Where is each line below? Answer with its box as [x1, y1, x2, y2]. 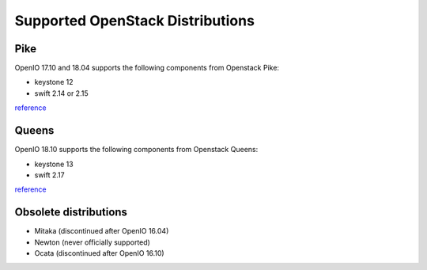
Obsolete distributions [14, 206, 128, 219]
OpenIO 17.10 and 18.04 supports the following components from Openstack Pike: [14, 63, 280, 73]
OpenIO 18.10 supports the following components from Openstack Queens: [14, 145, 259, 154]
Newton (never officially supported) [34, 238, 150, 247]
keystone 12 [34, 78, 74, 87]
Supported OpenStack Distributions [14, 12, 255, 29]
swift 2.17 [34, 170, 65, 180]
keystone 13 [34, 159, 74, 169]
